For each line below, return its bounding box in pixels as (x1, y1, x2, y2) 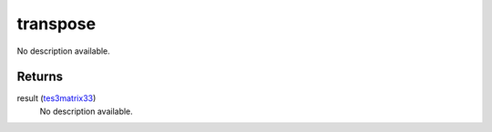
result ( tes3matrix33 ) (16, 93, 97, 104)
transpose (16, 14, 96, 34)
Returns (16, 69, 64, 85)
